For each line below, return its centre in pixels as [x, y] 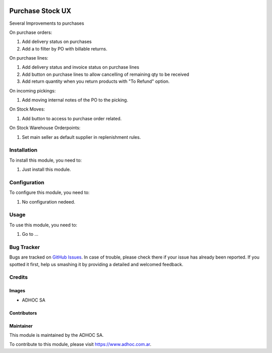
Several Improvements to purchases [47, 23]
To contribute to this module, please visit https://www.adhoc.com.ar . [80, 344]
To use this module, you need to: [43, 225]
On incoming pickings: [32, 90]
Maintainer [21, 326]
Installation [23, 150]
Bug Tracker [25, 247]
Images [17, 291]
